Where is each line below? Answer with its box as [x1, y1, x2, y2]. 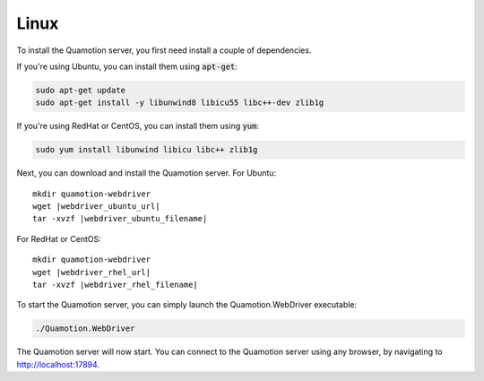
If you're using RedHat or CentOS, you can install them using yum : [16, 121, 260, 132]
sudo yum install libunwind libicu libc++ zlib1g [35, 144, 258, 155]
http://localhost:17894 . [16, 359, 100, 369]
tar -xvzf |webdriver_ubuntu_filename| [32, 213, 208, 224]
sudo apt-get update [35, 85, 125, 95]
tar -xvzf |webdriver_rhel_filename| [32, 280, 199, 290]
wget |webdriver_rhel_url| [32, 267, 151, 277]
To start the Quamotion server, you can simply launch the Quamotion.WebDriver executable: [16, 299, 358, 310]
